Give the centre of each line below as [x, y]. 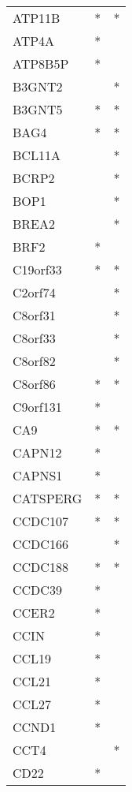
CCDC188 [40, 567]
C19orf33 [37, 269]
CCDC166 [40, 544]
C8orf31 [34, 315]
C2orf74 [34, 292]
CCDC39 [37, 590]
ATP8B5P [41, 64]
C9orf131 [37, 407]
